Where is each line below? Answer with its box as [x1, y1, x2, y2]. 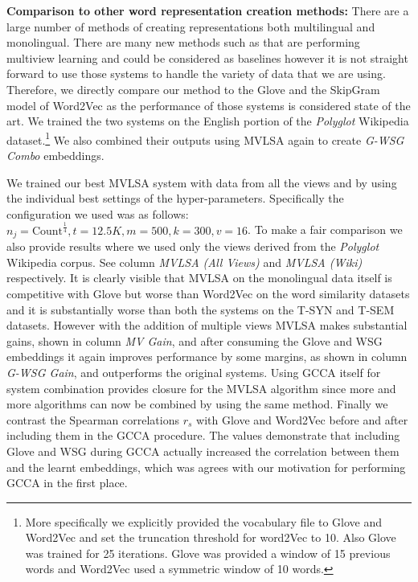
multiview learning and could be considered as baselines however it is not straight [6, 49, 408, 66]
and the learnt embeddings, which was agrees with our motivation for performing [6, 458, 406, 475]
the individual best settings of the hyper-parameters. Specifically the [6, 190, 344, 207]
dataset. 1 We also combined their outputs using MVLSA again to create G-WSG [6, 129, 404, 148]
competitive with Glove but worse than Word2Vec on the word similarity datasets [6, 285, 410, 301]
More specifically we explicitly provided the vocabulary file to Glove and [25, 513, 383, 530]
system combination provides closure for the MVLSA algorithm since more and [6, 379, 396, 396]
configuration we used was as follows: [6, 205, 189, 222]
